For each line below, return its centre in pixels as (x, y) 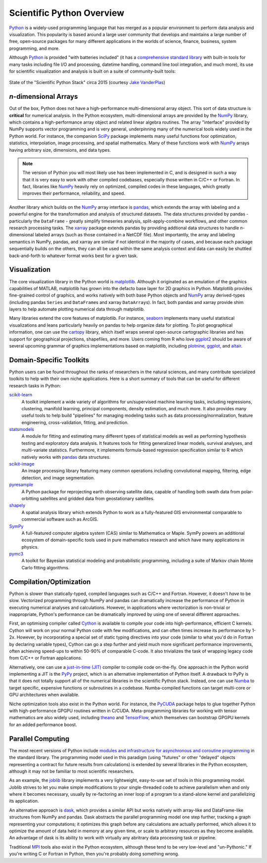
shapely (17, 505)
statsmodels (22, 430)
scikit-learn (21, 395)
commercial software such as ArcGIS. (60, 519)
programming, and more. (35, 48)
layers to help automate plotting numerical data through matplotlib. (77, 309)
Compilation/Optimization (50, 582)
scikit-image (22, 464)
